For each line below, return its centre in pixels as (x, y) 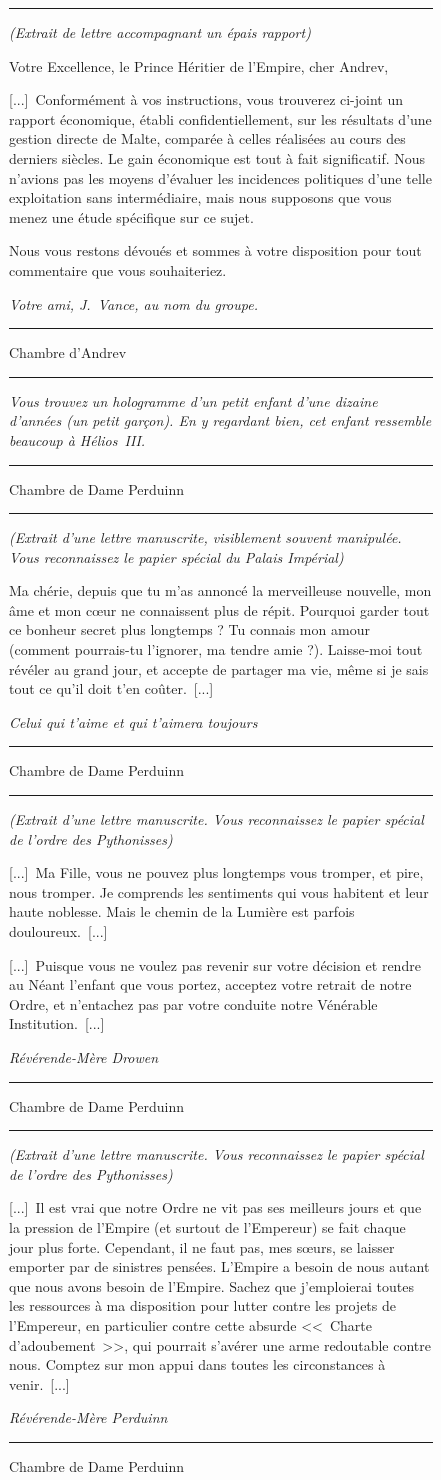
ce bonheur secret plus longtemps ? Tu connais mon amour (189, 629)
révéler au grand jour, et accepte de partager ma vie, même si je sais (219, 668)
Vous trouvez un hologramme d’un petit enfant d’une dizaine (193, 400)
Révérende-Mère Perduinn (88, 1417)
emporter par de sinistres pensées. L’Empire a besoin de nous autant (219, 1266)
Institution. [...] (57, 1023)
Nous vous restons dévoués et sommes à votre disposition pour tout (215, 250)
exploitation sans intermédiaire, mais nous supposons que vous (200, 197)
